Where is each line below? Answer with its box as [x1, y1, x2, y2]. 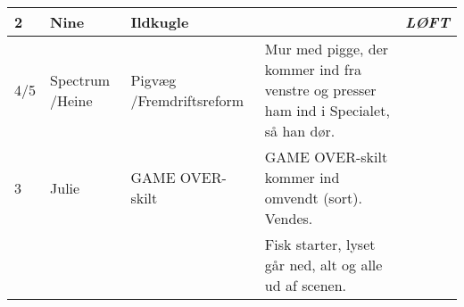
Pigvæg [130, 69, 177, 90]
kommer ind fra [264, 59, 361, 79]
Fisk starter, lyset [264, 234, 376, 254]
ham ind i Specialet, [264, 100, 390, 120]
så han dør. [264, 120, 336, 141]
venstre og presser [264, 79, 377, 100]
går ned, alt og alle [264, 254, 383, 275]
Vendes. [264, 208, 313, 228]
